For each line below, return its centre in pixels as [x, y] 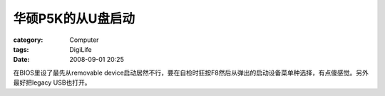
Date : [21, 60]
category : [28, 40]
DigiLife [81, 49]
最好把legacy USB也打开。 [52, 82]
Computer [84, 40]
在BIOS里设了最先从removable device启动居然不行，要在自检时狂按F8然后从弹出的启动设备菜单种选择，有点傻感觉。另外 [191, 73]
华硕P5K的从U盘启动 [74, 18]
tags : [21, 49]
